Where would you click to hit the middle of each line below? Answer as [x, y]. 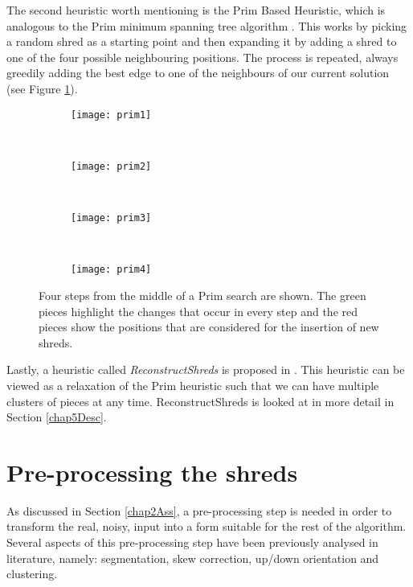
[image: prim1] [111, 115]
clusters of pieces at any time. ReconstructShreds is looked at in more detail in [200, 401]
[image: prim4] [111, 270]
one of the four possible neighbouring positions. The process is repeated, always [202, 57]
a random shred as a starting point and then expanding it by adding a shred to [202, 41]
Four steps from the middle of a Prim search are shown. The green [202, 295]
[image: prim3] [111, 218]
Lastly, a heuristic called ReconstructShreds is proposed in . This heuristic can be [206, 369]
